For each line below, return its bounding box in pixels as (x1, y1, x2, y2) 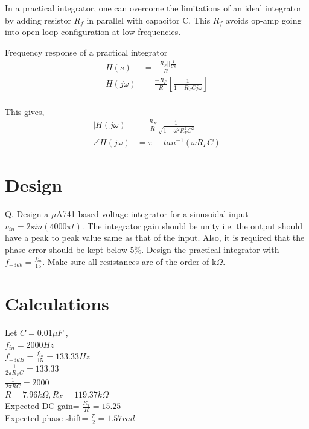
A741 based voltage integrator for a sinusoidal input (56, 208, 249, 220)
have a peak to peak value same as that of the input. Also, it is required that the (5, 231, 305, 244)
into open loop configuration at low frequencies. (5, 25, 181, 38)
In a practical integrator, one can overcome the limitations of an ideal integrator (5, 2, 302, 14)
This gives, (5, 105, 45, 117)
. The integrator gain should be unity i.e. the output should (81, 219, 302, 232)
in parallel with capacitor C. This (86, 13, 211, 26)
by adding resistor (5, 13, 71, 26)
